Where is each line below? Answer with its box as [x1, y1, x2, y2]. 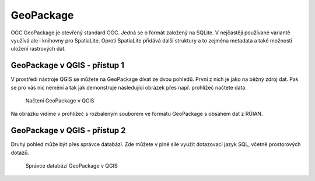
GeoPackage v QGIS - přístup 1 [10, 61, 125, 70]
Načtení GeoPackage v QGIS [25, 97, 94, 104]
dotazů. [10, 149, 29, 156]
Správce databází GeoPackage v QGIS [25, 162, 118, 169]
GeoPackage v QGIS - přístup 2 [10, 126, 126, 136]
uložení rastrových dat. [10, 45, 66, 52]
